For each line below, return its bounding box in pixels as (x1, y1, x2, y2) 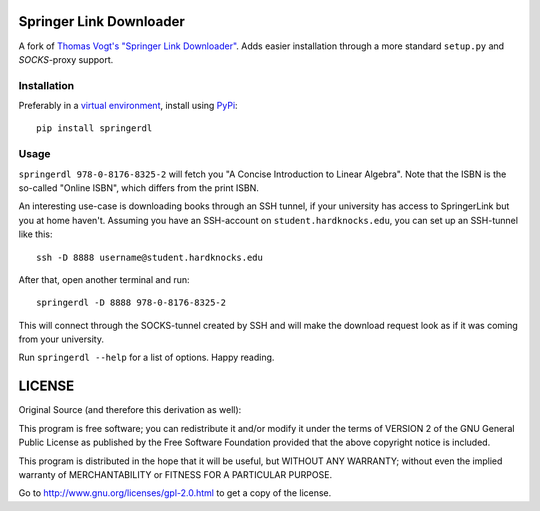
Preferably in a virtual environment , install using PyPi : (18, 100, 239, 112)
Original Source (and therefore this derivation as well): (18, 404, 242, 416)
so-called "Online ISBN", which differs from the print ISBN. (18, 181, 260, 194)
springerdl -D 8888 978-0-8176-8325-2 (36, 297, 227, 309)
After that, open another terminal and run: (18, 273, 190, 285)
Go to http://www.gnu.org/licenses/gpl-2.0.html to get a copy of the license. (18, 487, 332, 499)
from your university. (18, 333, 105, 345)
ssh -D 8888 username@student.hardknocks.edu (36, 251, 264, 263)
